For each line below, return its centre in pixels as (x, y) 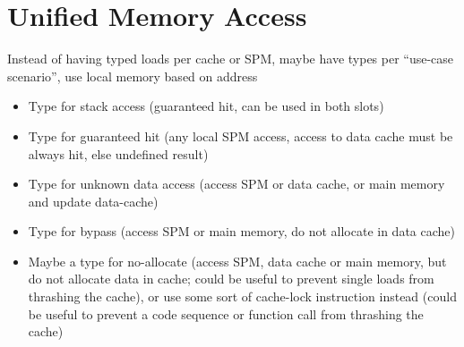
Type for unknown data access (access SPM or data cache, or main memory (236, 184)
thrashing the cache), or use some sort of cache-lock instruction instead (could (242, 296)
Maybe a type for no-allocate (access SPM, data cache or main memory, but (237, 261)
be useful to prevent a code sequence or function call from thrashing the (226, 313)
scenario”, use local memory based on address (133, 76)
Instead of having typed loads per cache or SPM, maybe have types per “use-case (231, 59)
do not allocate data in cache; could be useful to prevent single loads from (231, 279)
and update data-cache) (93, 201)
